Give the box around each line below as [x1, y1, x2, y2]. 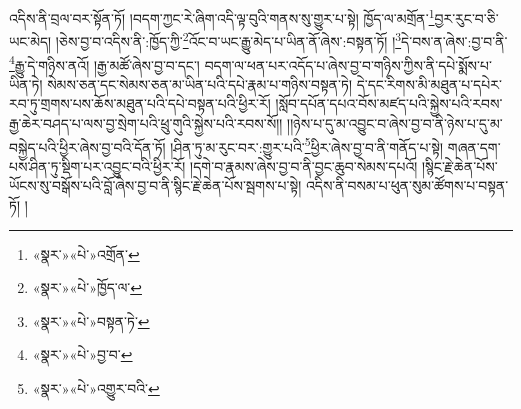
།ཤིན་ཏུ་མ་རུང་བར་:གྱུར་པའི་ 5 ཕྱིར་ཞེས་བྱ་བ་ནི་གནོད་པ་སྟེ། [170, 133, 444, 157]
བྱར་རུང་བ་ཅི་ [434, 7, 499, 28]
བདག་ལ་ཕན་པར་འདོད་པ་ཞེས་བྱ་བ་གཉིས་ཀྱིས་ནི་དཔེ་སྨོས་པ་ [204, 54, 492, 75]
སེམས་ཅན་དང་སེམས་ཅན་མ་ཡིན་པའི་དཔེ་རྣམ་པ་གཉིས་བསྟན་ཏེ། [47, 73, 353, 94]
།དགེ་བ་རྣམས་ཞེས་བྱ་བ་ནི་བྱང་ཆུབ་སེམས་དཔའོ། [190, 155, 418, 176]
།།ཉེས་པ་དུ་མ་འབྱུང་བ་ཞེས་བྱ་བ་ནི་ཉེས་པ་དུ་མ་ [287, 112, 503, 133]
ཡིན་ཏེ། [9, 73, 43, 94]
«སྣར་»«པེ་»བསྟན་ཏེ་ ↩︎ [32, 310, 150, 331]
